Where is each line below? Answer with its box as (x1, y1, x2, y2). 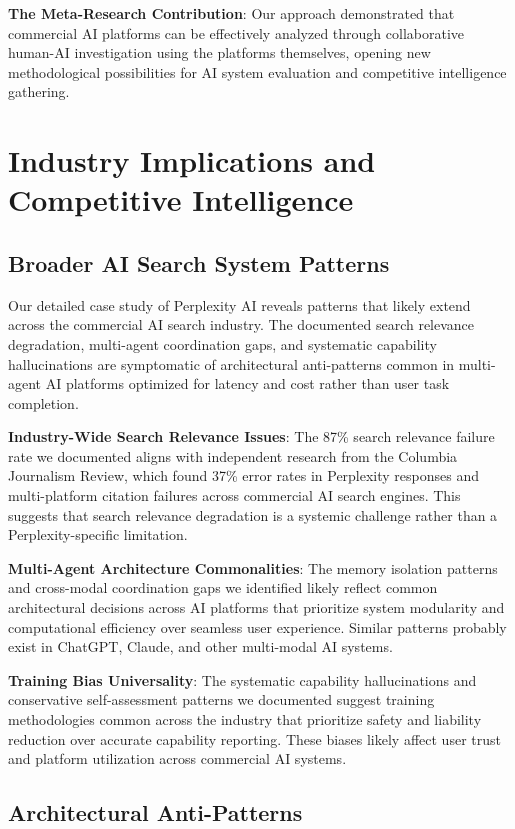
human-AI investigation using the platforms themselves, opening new (8, 42, 431, 63)
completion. (8, 392, 79, 413)
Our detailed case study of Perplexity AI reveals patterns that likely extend (8, 294, 471, 315)
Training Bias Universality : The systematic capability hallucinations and (8, 669, 477, 690)
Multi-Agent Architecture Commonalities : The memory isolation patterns (8, 557, 498, 578)
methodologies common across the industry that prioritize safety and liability (8, 709, 482, 730)
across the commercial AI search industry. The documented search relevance (8, 314, 475, 335)
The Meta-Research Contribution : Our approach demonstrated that (8, 3, 455, 23)
